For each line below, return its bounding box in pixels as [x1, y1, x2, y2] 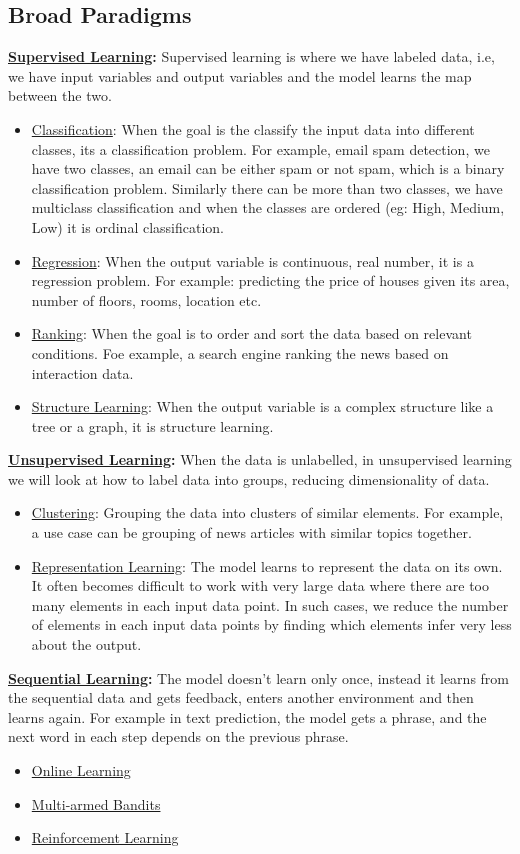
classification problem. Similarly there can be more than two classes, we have [31, 177, 503, 198]
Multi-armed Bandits [31, 793, 161, 814]
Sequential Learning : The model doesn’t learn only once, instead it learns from [8, 667, 510, 688]
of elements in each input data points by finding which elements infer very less [31, 614, 512, 635]
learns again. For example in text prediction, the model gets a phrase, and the [8, 706, 487, 727]
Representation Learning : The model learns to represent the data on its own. [31, 555, 503, 576]
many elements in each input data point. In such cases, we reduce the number [31, 594, 509, 615]
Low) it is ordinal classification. [31, 216, 224, 237]
